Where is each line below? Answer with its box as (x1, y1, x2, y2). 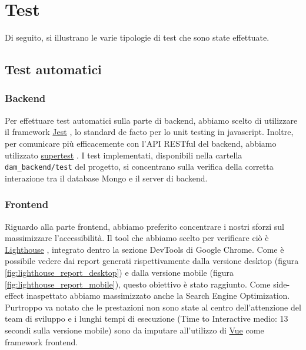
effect (5, 289, 24, 302)
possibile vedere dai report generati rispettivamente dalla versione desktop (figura (5, 255, 299, 267)
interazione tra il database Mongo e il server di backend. (5, 171, 208, 184)
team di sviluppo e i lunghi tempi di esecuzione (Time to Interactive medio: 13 (5, 312, 288, 325)
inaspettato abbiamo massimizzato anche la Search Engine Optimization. (26, 289, 290, 302)
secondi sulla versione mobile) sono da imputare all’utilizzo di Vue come (5, 323, 264, 336)
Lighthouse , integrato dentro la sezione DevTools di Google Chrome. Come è (5, 243, 284, 255)
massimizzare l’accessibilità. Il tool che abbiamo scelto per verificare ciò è (5, 232, 269, 244)
